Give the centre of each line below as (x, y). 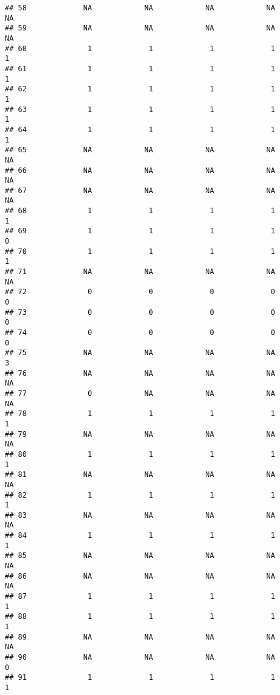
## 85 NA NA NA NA (140, 556)
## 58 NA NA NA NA (140, 8)
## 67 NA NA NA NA (140, 190)
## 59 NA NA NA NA (140, 28)
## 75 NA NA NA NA (140, 353)
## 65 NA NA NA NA (140, 150)
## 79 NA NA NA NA (140, 434)
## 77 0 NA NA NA (140, 393)
